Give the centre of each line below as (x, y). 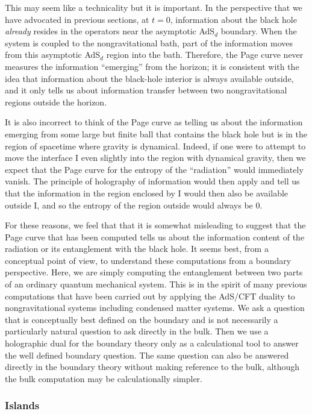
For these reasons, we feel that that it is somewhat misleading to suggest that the (155, 225)
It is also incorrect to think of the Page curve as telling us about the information (154, 122)
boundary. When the (259, 31)
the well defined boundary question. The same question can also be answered (147, 355)
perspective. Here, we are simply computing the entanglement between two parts (154, 272)
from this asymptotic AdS (53, 55)
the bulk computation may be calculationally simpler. (104, 378)
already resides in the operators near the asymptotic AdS (110, 31)
